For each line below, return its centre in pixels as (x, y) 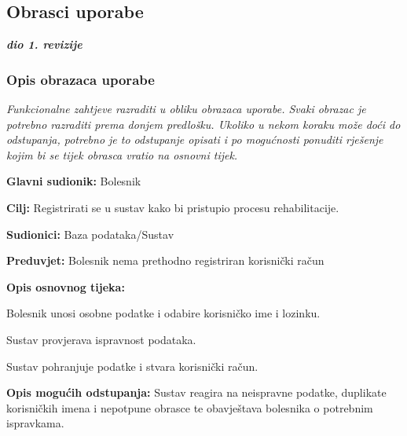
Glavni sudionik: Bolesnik (74, 181)
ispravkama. (35, 423)
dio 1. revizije (44, 44)
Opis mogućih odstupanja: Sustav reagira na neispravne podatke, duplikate (196, 392)
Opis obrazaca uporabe (81, 79)
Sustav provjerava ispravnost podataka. (101, 339)
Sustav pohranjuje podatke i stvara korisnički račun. (132, 366)
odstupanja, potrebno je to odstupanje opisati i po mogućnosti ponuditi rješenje (195, 139)
